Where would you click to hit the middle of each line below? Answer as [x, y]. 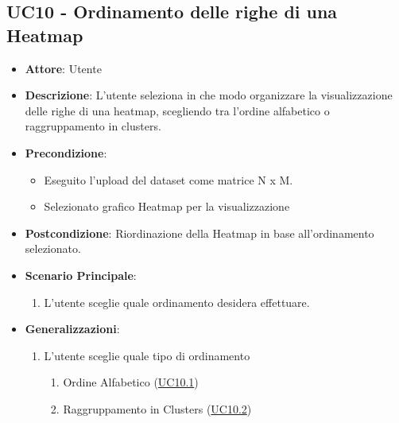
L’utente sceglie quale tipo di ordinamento [147, 355]
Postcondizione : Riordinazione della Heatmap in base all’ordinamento [199, 233]
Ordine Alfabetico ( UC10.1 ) [131, 382]
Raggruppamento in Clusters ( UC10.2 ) [157, 408]
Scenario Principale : [81, 275]
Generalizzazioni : [72, 329]
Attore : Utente [63, 68]
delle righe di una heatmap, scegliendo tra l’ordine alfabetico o [177, 110]
